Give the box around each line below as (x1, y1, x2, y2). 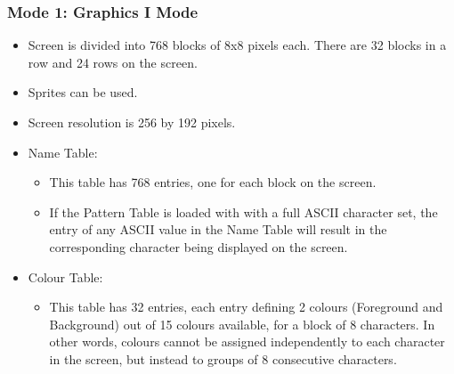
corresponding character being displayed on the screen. (49, 237, 348, 256)
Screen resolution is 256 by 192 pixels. (28, 113, 236, 131)
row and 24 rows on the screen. (28, 53, 198, 71)
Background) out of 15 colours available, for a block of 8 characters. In (49, 314, 435, 333)
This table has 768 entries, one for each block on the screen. (49, 173, 377, 191)
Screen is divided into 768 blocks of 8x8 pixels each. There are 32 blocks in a (28, 36, 447, 54)
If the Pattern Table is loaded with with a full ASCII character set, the (49, 202, 438, 221)
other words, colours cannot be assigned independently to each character (49, 332, 445, 351)
